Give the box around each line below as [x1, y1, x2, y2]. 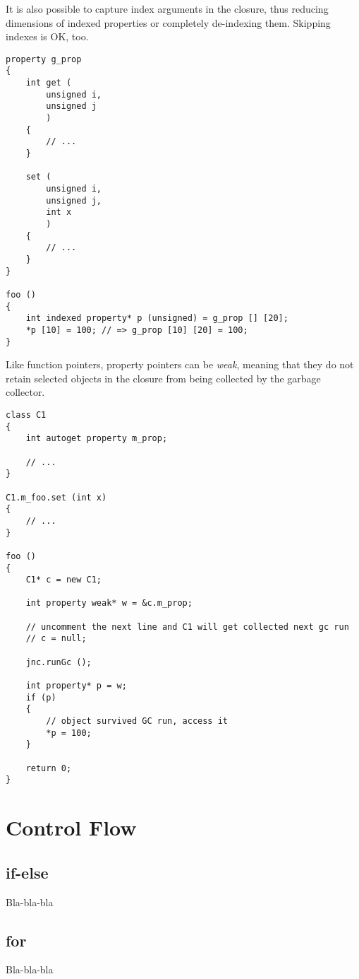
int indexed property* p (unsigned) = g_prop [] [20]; [25, 313, 288, 324]
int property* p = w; [25, 681, 127, 691]
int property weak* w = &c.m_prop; [25, 598, 193, 609]
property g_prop [6, 54, 82, 64]
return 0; [25, 763, 72, 773]
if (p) [25, 692, 56, 703]
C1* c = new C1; [25, 575, 102, 585]
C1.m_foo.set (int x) [6, 492, 107, 503]
